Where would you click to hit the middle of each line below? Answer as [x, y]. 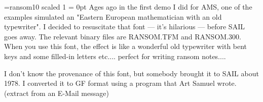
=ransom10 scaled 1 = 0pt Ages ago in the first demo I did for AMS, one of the [128, 7]
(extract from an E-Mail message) [57, 93]
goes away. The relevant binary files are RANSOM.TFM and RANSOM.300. [123, 36]
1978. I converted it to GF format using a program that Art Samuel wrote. [120, 83]
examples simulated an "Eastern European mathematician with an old [113, 16]
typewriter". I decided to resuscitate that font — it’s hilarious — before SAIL [124, 27]
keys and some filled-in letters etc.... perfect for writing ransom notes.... [115, 56]
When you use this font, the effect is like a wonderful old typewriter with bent [126, 46]
